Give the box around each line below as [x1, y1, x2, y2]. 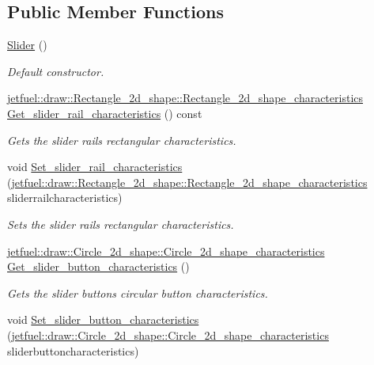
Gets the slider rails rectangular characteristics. [7, 131, 236, 148]
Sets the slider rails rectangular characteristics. [7, 215, 234, 232]
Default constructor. [7, 63, 104, 79]
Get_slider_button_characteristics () [7, 258, 190, 275]
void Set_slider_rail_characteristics [7, 158, 183, 175]
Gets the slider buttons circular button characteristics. [7, 284, 268, 301]
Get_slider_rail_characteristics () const [7, 105, 202, 121]
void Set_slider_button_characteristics [7, 311, 199, 328]
